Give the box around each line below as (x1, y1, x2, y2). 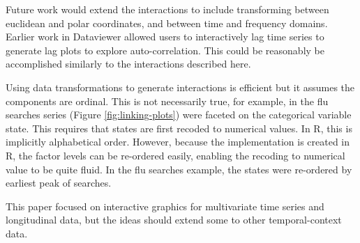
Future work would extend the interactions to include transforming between (6, 2, 329, 16)
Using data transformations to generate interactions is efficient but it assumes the (6, 79, 355, 94)
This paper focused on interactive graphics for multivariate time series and (6, 198, 324, 213)
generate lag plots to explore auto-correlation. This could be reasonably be (6, 42, 324, 57)
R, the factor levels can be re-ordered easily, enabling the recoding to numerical (6, 148, 345, 162)
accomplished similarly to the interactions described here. (6, 56, 251, 71)
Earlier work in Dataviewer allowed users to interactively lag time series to (6, 29, 324, 44)
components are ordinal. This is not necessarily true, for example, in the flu (6, 93, 329, 108)
